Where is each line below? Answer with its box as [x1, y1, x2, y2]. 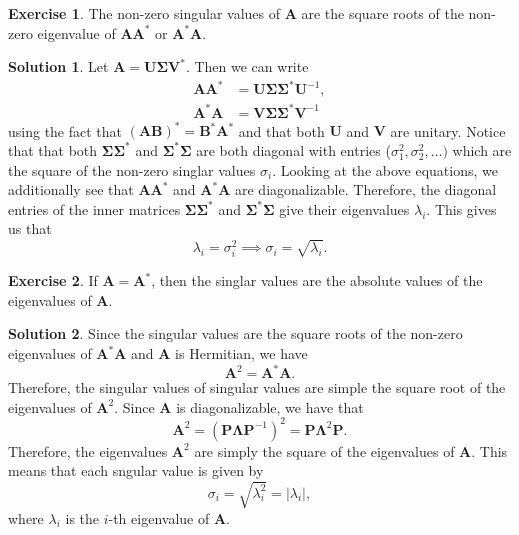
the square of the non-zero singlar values [8, 159, 256, 180]
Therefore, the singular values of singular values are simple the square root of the [8, 377, 506, 398]
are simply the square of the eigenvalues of [194, 440, 455, 461]
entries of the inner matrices [8, 198, 181, 219]
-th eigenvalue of [108, 507, 210, 528]
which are [452, 139, 512, 160]
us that [8, 218, 52, 239]
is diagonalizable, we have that [176, 396, 364, 417]
